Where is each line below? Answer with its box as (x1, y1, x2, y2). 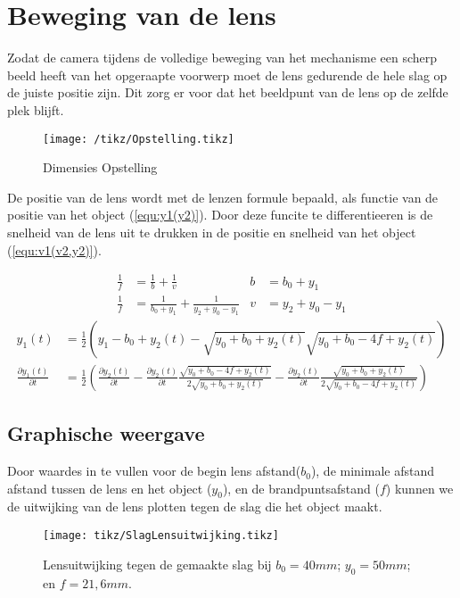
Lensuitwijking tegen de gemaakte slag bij (43, 554, 272, 573)
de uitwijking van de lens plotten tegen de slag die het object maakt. (7, 497, 382, 516)
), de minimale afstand (310, 461, 435, 480)
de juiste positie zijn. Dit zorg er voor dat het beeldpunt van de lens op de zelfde (7, 83, 448, 102)
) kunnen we (385, 478, 454, 497)
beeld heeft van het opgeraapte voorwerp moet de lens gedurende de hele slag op (7, 65, 448, 84)
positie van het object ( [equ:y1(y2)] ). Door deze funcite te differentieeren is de (7, 205, 433, 224)
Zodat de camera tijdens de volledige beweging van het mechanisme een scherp (7, 48, 438, 67)
